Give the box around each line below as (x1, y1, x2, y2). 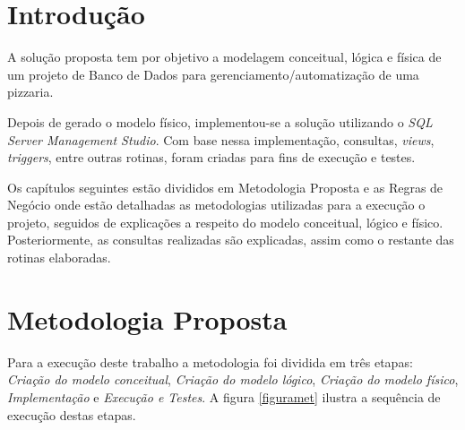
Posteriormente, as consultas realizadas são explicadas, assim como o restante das (7, 230, 454, 249)
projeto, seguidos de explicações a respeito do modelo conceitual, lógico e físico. (7, 212, 443, 231)
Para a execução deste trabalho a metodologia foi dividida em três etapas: (7, 352, 413, 371)
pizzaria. (7, 82, 54, 101)
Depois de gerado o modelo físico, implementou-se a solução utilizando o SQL (7, 112, 433, 131)
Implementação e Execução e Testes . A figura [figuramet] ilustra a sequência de (7, 387, 441, 406)
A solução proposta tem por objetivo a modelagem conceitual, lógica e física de (7, 47, 442, 66)
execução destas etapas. (7, 405, 136, 424)
